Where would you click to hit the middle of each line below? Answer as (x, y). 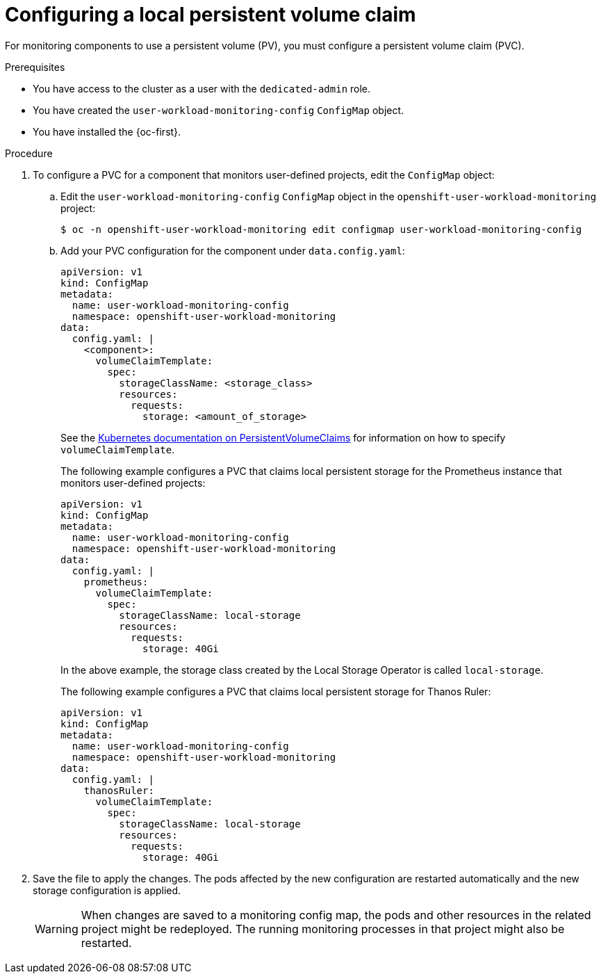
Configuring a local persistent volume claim (211, 15)
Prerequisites (35, 67)
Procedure (29, 153)
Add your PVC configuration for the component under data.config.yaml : (233, 250)
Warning (57, 929)
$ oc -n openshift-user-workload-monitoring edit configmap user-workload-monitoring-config (321, 229)
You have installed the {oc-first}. (107, 131)
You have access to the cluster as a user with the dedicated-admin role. (202, 88)
